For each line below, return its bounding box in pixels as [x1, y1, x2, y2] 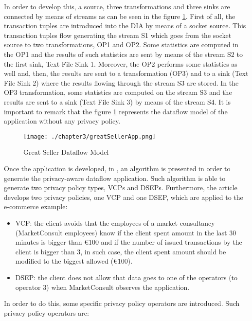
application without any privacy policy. [4, 116, 121, 126]
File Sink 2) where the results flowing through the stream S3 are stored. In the [4, 77, 239, 88]
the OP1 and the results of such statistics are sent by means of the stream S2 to [4, 49, 243, 59]
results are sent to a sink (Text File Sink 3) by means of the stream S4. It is [4, 96, 231, 107]
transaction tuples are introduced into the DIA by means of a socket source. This [4, 20, 246, 31]
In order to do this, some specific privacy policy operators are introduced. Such [4, 298, 240, 308]
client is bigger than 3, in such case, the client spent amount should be [15, 246, 226, 256]
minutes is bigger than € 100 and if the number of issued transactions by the [15, 237, 242, 247]
